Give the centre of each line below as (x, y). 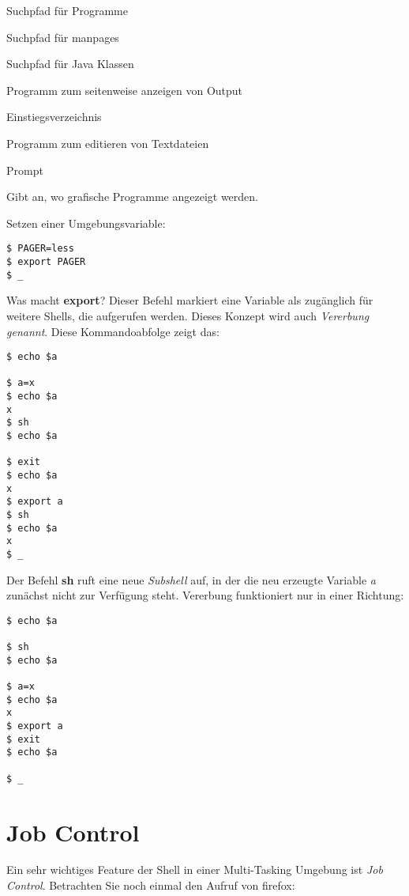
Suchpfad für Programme (67, 10)
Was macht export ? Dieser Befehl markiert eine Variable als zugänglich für (190, 300)
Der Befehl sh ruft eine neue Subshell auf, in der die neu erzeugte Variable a (191, 579)
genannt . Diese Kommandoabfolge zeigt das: (113, 331)
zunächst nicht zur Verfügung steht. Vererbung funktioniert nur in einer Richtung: (205, 595)
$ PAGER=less (40, 249)
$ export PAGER (46, 262)
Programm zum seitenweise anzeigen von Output (125, 90)
